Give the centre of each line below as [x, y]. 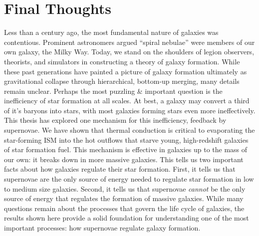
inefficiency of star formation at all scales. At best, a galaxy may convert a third [127, 101]
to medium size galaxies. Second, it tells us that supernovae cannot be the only [125, 188]
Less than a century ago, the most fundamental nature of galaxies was [111, 32]
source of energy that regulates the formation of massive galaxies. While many [124, 198]
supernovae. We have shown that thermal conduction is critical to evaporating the [129, 130]
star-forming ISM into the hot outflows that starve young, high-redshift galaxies [126, 139]
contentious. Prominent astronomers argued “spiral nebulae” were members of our [129, 42]
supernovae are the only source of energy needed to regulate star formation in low [129, 179]
